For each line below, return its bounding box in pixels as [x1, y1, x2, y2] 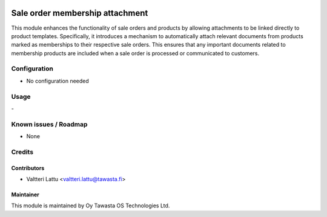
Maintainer [11, 191, 39, 198]
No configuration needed [26, 77, 89, 84]
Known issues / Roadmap [11, 120, 88, 129]
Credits [11, 147, 33, 156]
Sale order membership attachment [11, 8, 148, 18]
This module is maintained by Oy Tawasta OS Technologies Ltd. [11, 202, 170, 209]
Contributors [11, 164, 45, 172]
